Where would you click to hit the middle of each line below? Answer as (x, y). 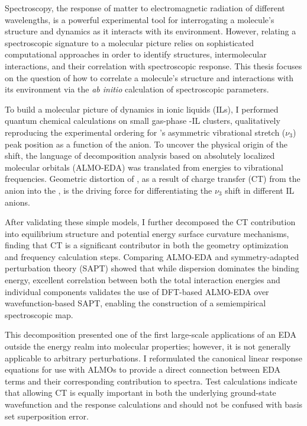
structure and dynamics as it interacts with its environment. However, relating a (151, 31)
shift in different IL (260, 190)
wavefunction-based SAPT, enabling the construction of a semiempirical (135, 303)
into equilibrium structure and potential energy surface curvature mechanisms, (147, 233)
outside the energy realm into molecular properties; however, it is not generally (148, 346)
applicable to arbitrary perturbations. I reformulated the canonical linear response (154, 358)
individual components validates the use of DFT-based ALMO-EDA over (137, 291)
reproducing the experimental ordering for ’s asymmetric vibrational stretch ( (145, 132)
